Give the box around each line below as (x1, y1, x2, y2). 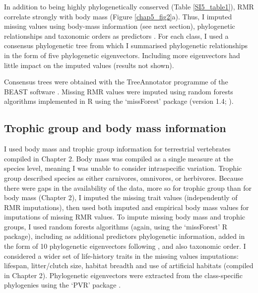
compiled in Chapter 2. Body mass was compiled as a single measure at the (4, 153, 233, 163)
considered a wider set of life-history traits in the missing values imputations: (4, 250, 239, 261)
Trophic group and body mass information (4, 120, 226, 136)
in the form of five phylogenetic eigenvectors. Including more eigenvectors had (4, 50, 240, 60)
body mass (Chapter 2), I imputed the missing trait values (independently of (4, 192, 238, 203)
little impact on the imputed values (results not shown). (4, 60, 174, 70)
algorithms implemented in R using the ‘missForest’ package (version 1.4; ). (4, 96, 234, 106)
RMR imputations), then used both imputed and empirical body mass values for (4, 202, 249, 212)
